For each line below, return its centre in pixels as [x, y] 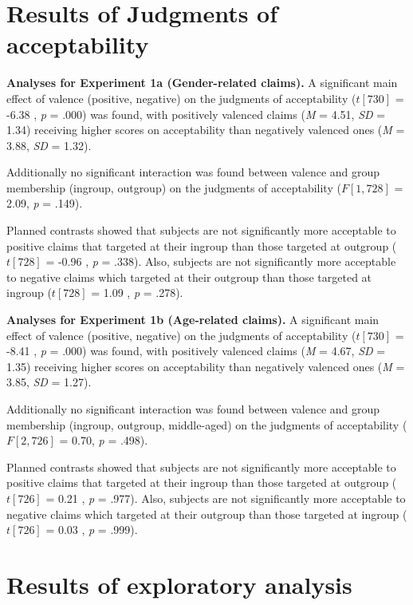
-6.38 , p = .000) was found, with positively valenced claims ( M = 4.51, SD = [196, 114]
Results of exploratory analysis [179, 584]
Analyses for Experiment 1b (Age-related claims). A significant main [193, 320]
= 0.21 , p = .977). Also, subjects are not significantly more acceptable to [226, 498]
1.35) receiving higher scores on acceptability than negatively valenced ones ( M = [206, 366]
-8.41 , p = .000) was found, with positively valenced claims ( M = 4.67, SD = [196, 351]
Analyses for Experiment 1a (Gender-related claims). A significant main [202, 83]
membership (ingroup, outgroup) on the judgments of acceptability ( [174, 187]
